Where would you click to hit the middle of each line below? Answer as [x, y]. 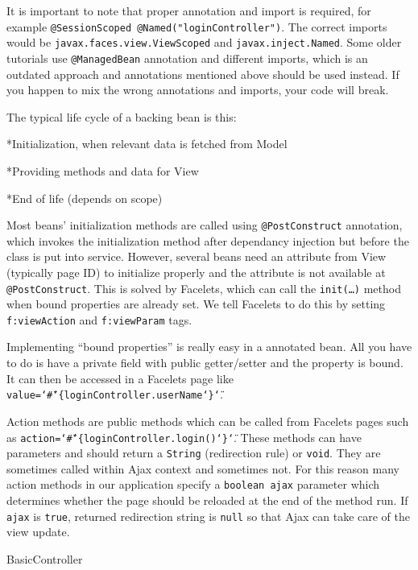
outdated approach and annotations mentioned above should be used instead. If [203, 74]
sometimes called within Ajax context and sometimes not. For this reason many [203, 468]
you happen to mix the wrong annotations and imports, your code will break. [198, 90]
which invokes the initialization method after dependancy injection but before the [208, 240]
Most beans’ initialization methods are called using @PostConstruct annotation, [205, 225]
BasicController [45, 558]
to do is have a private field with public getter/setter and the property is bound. [205, 363]
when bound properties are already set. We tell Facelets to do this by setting [196, 304]
